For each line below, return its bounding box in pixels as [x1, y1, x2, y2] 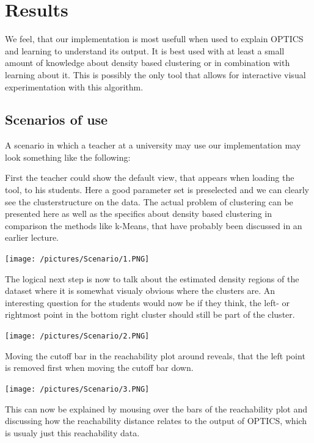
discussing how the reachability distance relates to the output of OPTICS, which [5, 414, 307, 427]
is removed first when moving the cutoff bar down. [5, 361, 194, 374]
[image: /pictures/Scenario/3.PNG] [5, 384, 150, 394]
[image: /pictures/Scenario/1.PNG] [5, 255, 150, 264]
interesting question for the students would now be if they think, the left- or [5, 296, 290, 309]
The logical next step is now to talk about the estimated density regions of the [5, 272, 299, 285]
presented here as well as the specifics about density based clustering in [5, 207, 272, 220]
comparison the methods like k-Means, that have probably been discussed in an [5, 219, 302, 232]
